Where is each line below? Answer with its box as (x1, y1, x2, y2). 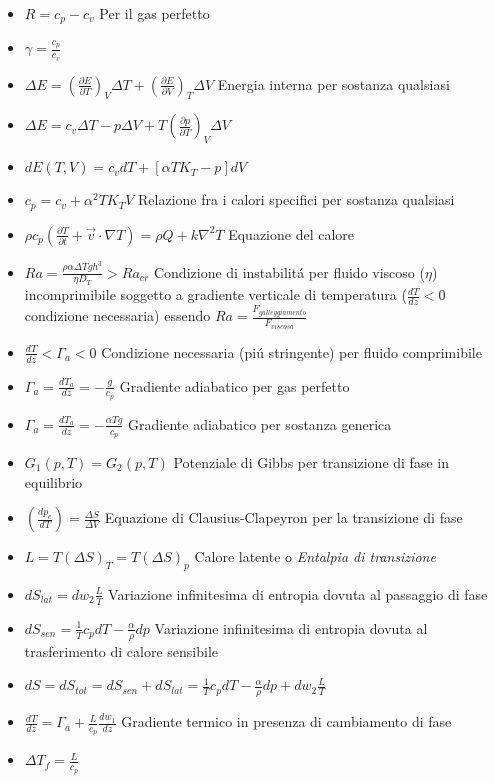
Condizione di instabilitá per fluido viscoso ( (153, 261, 425, 282)
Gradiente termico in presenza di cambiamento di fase (121, 711, 452, 732)
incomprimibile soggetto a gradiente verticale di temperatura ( (24, 284, 407, 305)
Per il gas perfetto (99, 3, 210, 23)
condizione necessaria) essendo (24, 305, 211, 326)
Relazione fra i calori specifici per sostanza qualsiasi (138, 189, 455, 210)
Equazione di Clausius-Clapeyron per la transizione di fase (104, 507, 463, 528)
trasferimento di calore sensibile (24, 640, 219, 661)
